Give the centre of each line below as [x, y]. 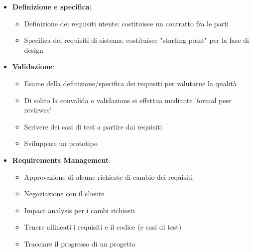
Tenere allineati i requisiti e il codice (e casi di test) [103, 227]
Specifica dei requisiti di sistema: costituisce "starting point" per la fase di [136, 40]
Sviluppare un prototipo [61, 143]
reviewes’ [38, 110]
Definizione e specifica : [52, 6]
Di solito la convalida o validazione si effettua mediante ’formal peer [128, 100]
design [34, 50]
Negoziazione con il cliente [64, 193]
